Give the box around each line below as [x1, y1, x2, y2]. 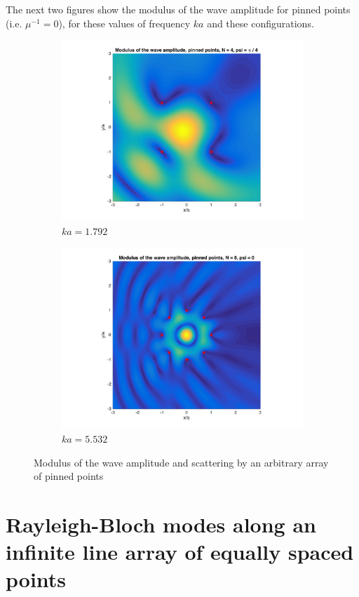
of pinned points [34, 469, 104, 483]
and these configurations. [207, 15, 314, 30]
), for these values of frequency [58, 15, 191, 30]
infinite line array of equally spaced [6, 537, 354, 566]
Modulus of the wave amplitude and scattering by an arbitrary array [34, 455, 329, 469]
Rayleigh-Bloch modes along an [6, 509, 316, 538]
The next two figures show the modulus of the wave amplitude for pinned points [6, 2, 351, 16]
